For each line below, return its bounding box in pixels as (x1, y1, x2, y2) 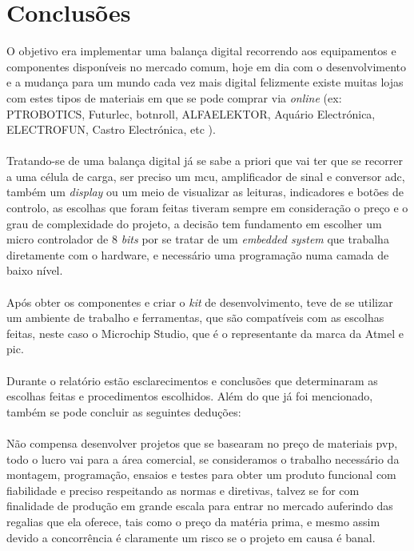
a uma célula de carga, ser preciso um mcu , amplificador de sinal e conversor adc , (6, 167, 405, 184)
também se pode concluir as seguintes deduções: (6, 403, 241, 420)
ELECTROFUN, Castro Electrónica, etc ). (6, 121, 216, 138)
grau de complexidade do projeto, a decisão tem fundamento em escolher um (6, 215, 382, 231)
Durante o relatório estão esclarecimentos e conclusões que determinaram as (6, 372, 378, 388)
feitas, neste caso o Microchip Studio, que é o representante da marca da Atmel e (6, 324, 404, 341)
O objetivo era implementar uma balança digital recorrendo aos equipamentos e (6, 42, 396, 59)
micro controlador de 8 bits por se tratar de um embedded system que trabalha (6, 231, 389, 247)
